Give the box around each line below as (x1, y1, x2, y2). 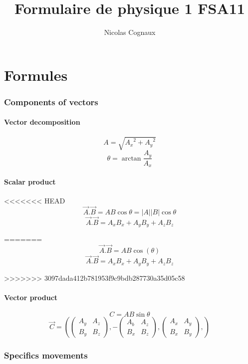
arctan (121, 155, 141, 162)
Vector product (4, 292, 58, 302)
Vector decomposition (4, 117, 80, 127)
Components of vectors (4, 95, 98, 108)
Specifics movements (4, 349, 88, 362)
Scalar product (4, 176, 56, 186)
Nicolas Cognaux (104, 27, 156, 37)
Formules (4, 64, 68, 85)
